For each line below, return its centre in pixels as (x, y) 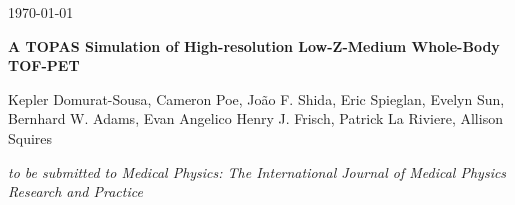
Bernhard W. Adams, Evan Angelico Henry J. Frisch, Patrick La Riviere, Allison (255, 118)
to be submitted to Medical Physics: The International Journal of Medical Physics (257, 171)
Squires (30, 137)
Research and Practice (75, 191)
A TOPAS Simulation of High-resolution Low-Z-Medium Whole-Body (254, 45)
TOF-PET (44, 65)
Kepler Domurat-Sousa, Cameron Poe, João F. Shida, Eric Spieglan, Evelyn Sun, (256, 98)
